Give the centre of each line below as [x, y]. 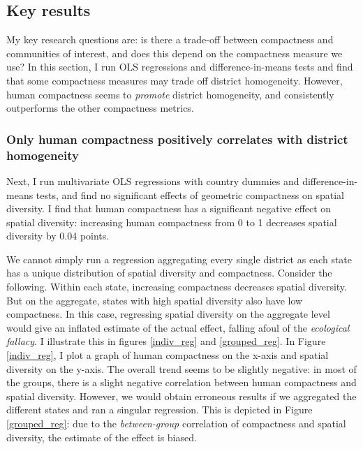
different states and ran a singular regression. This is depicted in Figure [160, 410]
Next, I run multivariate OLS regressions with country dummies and [153, 181]
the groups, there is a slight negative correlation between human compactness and [181, 382]
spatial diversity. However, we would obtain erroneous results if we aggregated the [181, 396]
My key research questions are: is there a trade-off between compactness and [170, 39]
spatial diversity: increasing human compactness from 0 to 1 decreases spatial [172, 222]
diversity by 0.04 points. [58, 236]
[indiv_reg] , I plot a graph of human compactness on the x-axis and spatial [168, 355]
